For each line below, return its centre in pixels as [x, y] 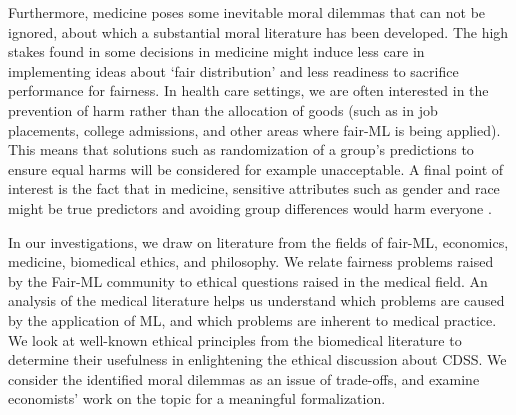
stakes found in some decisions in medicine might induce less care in [216, 51]
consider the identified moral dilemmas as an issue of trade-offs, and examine [244, 378]
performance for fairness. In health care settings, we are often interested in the [248, 90]
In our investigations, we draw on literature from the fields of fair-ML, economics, [258, 241]
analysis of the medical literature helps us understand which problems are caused [256, 300]
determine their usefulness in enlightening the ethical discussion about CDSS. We [257, 359]
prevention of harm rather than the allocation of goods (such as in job [223, 109]
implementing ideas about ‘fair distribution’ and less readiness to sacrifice [233, 70]
